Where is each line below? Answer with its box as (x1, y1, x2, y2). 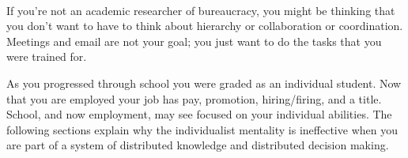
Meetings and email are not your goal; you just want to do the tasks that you (6, 32, 382, 49)
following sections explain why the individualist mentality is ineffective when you (6, 121, 398, 137)
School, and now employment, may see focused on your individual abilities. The (6, 106, 392, 122)
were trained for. (6, 48, 87, 65)
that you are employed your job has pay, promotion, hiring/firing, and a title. (6, 90, 382, 107)
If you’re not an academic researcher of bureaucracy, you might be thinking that (6, 2, 395, 18)
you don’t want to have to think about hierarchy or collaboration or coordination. (6, 17, 403, 34)
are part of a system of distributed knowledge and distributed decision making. (6, 137, 389, 153)
